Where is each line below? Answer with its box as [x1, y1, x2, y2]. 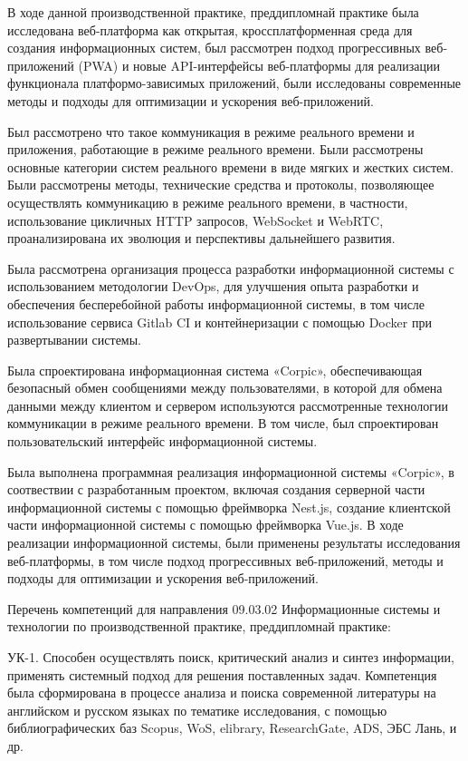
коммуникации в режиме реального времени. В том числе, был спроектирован [7, 414, 439, 433]
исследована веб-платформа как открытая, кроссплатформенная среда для [7, 20, 413, 39]
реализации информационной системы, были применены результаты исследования [7, 533, 461, 552]
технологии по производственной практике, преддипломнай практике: [7, 617, 391, 636]
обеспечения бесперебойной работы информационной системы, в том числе [7, 294, 425, 313]
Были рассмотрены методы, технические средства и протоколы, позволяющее [7, 175, 435, 194]
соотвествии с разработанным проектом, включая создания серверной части [7, 480, 425, 499]
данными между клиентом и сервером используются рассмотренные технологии [7, 395, 448, 415]
